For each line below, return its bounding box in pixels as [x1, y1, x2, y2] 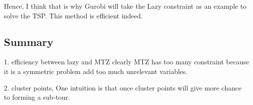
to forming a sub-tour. [4, 92, 70, 102]
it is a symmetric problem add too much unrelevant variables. [4, 66, 188, 76]
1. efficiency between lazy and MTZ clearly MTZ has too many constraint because [4, 57, 249, 67]
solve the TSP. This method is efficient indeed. [4, 10, 143, 20]
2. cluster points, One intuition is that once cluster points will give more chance [4, 82, 242, 92]
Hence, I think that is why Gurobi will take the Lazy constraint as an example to [4, 1, 247, 11]
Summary [4, 34, 54, 49]
